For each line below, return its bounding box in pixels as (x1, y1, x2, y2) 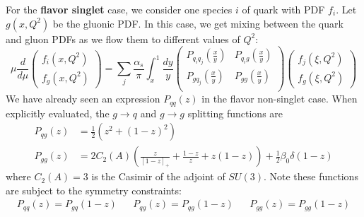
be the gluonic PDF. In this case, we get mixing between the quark (52, 16, 344, 30)
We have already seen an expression (6, 91, 160, 106)
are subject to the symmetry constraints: (6, 182, 182, 197)
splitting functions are (187, 105, 283, 120)
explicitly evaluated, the (6, 105, 110, 120)
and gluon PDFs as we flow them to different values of (6, 31, 240, 46)
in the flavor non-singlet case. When (201, 91, 358, 106)
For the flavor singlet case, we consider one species (6, 2, 233, 16)
